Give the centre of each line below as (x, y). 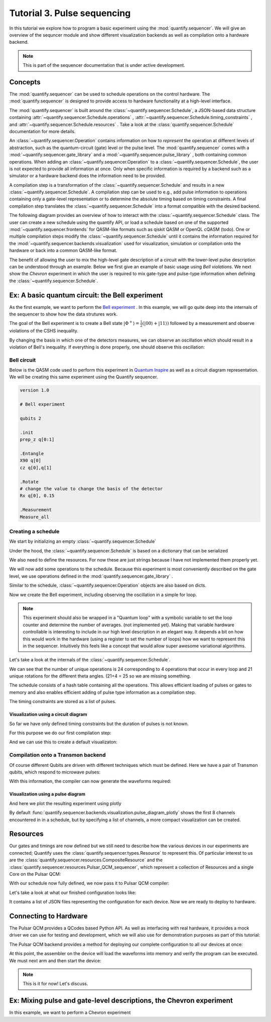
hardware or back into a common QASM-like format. (63, 251)
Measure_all (35, 517)
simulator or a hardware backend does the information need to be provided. (88, 176)
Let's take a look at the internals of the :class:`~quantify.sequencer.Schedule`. (90, 660)
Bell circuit (23, 360)
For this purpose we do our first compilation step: (60, 733)
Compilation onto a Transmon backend (57, 755)
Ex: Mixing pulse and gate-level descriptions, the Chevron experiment (121, 1001)
